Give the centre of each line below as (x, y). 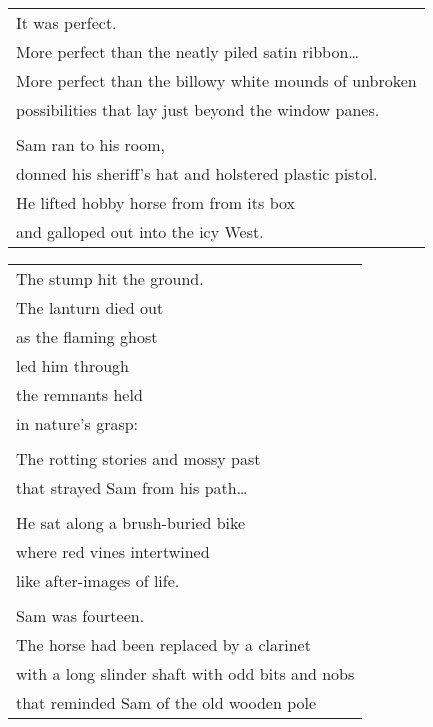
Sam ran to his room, (91, 144)
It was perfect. (66, 22)
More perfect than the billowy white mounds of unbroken (216, 80)
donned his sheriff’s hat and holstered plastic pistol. (197, 173)
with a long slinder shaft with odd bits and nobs (185, 673)
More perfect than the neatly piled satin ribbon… (187, 51)
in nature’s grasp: (77, 423)
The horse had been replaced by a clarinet (163, 644)
